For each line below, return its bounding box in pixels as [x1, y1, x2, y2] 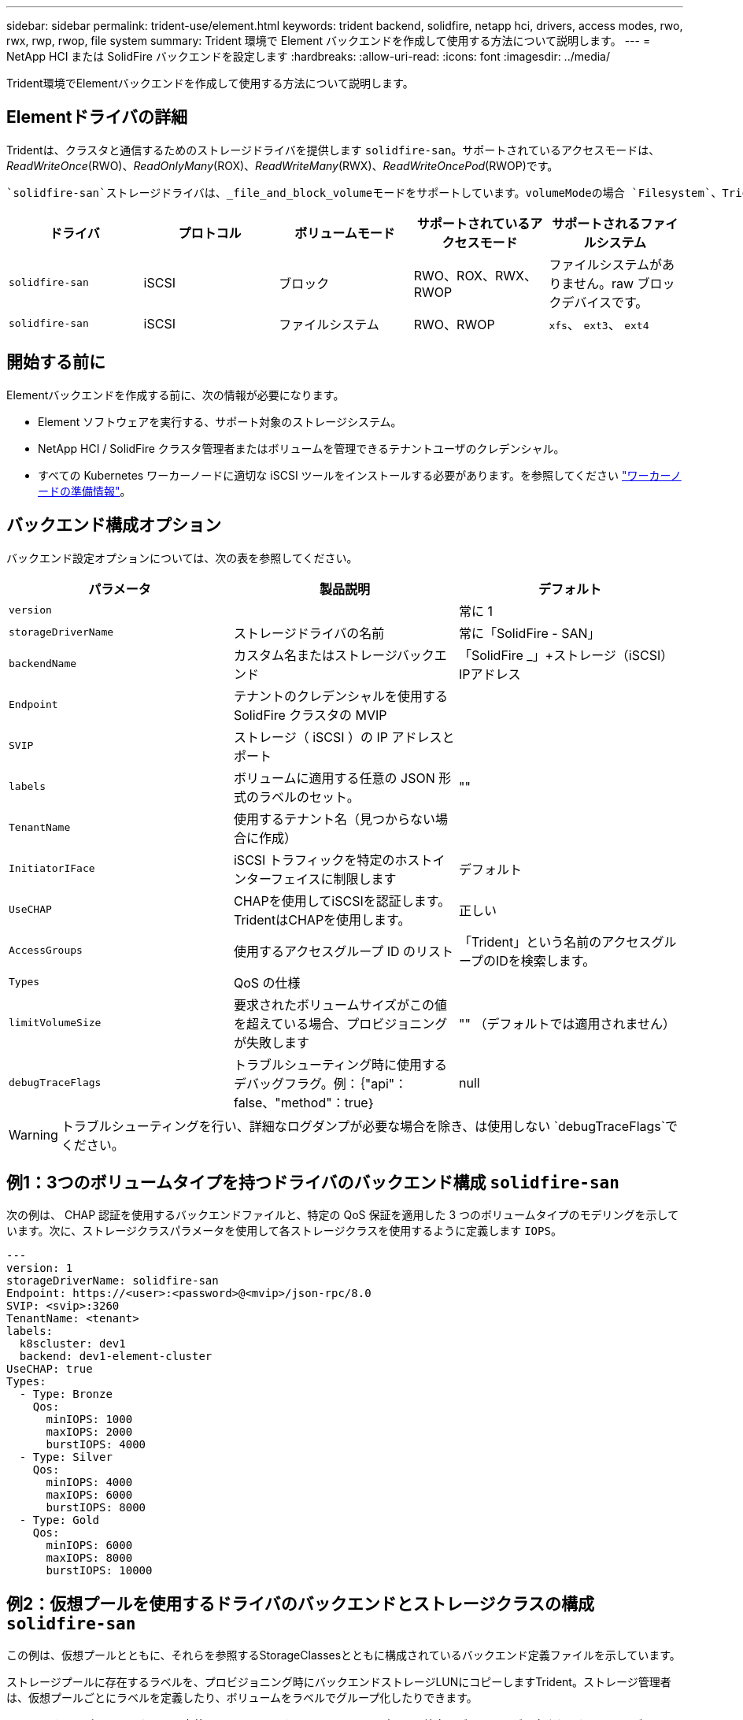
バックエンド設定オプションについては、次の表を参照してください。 [6, 550, 358, 565]
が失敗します [233, 1034, 309, 1051]
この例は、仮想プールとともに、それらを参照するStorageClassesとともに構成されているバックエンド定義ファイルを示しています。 [6, 1648, 681, 1663]
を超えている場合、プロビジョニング [233, 1015, 448, 1032]
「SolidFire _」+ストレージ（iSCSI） [458, 647, 674, 663]
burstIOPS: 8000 [46, 1501, 146, 1514]
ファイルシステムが [549, 256, 662, 272]
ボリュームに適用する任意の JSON [233, 769, 435, 786]
